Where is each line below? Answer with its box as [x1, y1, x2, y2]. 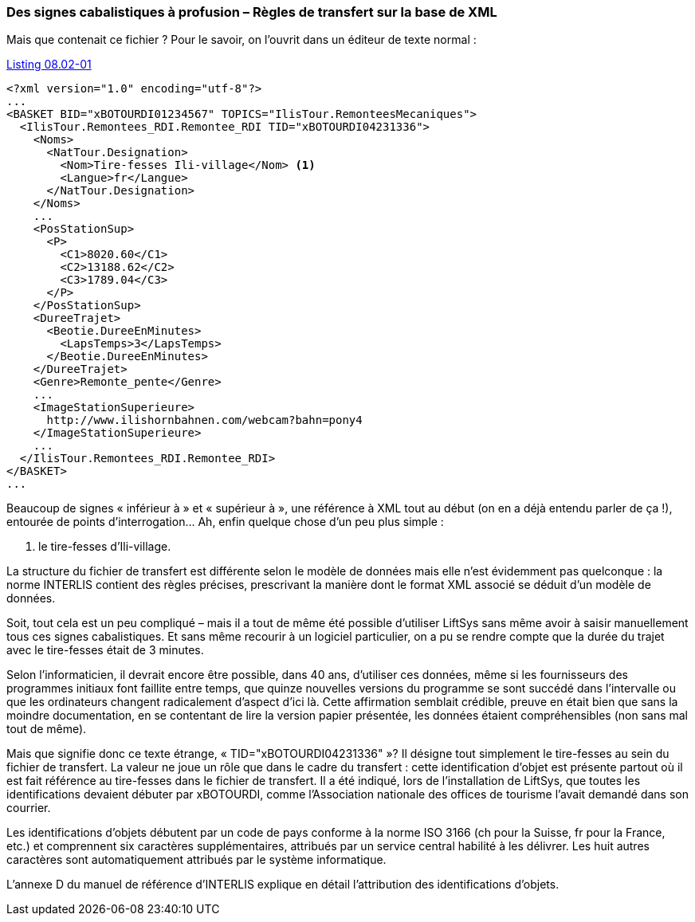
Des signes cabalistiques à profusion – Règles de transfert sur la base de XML [6, 4, 497, 20]
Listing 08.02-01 [6, 57, 92, 72]
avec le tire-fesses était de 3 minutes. [6, 643, 204, 657]
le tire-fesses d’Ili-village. [38, 539, 171, 554]
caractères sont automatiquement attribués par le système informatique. [6, 853, 387, 867]
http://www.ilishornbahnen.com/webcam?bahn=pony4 [46, 414, 363, 427]
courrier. [6, 801, 51, 815]
